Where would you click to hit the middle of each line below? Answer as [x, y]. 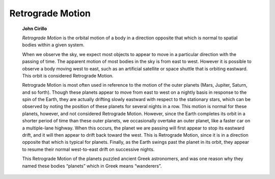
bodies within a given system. [53, 45]
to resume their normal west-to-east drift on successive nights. [88, 149]
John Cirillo [35, 29]
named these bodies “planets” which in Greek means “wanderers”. [92, 166]
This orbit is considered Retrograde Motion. [68, 75]
